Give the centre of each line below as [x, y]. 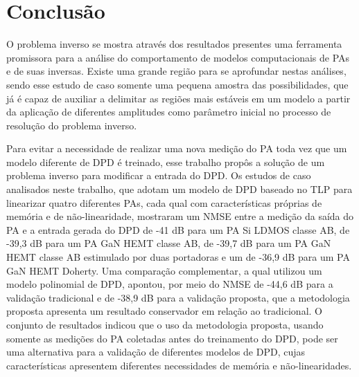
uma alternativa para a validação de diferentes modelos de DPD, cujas [156, 352]
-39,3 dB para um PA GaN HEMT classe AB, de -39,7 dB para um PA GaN [169, 243]
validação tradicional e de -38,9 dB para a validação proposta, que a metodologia [178, 297]
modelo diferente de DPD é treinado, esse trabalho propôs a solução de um [166, 162]
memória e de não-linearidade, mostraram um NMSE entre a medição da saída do [180, 216]
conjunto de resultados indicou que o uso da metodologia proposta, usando [165, 324]
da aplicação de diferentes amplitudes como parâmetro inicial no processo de [169, 112]
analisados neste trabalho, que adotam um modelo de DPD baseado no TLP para [179, 189]
